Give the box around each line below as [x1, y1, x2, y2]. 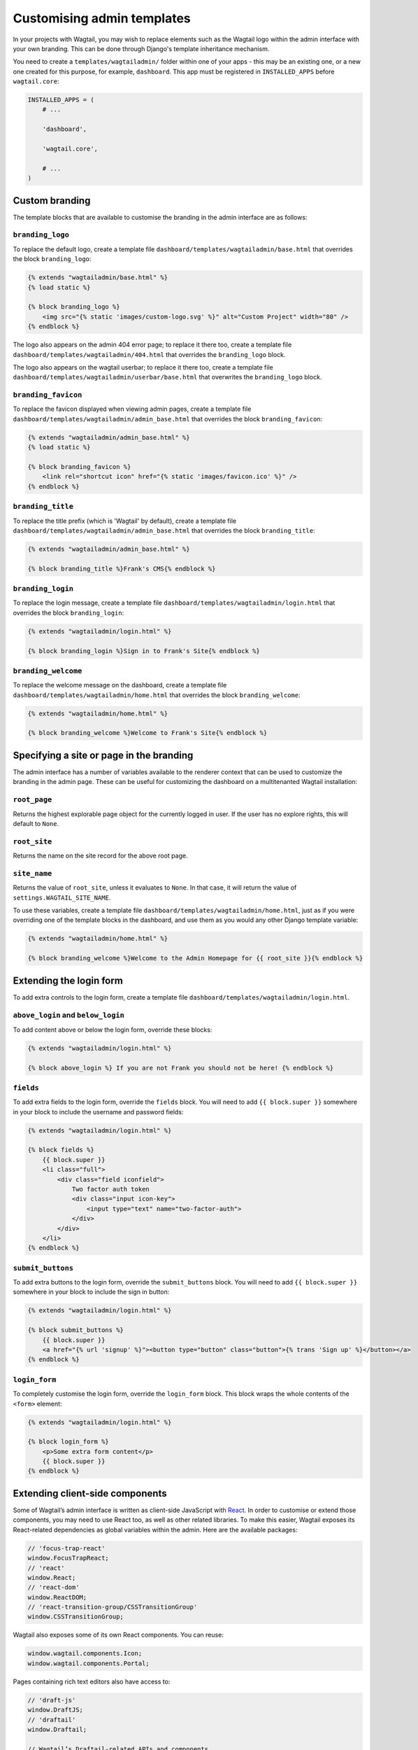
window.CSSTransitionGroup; [27, 1613, 124, 1620]
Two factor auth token [71, 1185, 150, 1193]
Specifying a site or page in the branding [13, 749, 194, 761]
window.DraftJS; [27, 1706, 84, 1714]
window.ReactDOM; [27, 1593, 87, 1601]
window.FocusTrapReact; [27, 1554, 110, 1562]
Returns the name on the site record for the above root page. [13, 851, 188, 860]
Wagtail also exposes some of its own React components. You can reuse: [13, 1631, 224, 1639]
